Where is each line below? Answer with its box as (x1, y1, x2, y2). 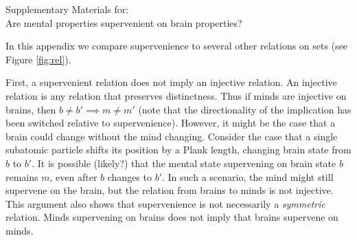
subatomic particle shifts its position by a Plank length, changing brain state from (5, 142, 352, 157)
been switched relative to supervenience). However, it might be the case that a (5, 116, 336, 130)
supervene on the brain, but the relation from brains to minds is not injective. (5, 183, 334, 197)
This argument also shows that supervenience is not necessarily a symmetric (5, 196, 325, 210)
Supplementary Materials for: (5, 2, 129, 16)
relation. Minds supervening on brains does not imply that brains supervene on (5, 210, 338, 224)
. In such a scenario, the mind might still (162, 169, 334, 184)
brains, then (5, 102, 56, 116)
